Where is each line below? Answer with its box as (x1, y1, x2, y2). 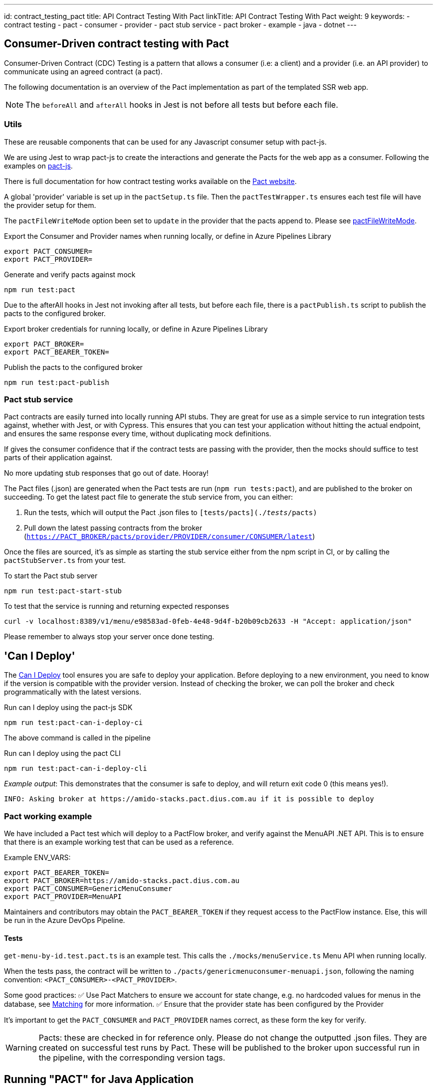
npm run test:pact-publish (4, 378, 109, 386)
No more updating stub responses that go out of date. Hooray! (4, 469, 209, 478)
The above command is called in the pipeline (4, 733, 151, 742)
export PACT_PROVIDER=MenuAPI (4, 892, 122, 901)
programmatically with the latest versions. (4, 688, 141, 697)
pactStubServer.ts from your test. (4, 556, 126, 565)
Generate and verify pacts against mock (4, 270, 136, 279)
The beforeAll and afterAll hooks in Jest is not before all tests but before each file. (25, 99, 338, 110)
